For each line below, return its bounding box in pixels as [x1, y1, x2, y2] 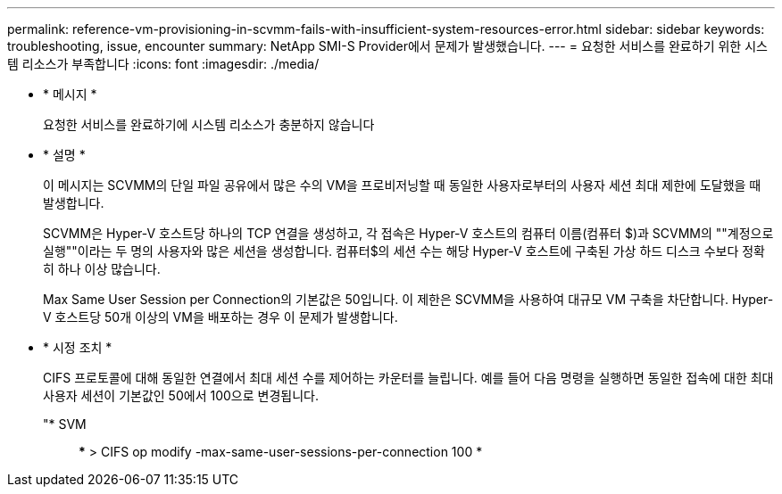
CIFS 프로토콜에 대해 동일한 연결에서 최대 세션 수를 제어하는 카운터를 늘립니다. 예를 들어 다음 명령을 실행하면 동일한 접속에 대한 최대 [43, 370, 774, 385]
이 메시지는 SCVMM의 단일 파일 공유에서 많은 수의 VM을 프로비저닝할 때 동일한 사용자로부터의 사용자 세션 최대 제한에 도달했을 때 [43, 177, 761, 193]
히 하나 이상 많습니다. [43, 261, 161, 276]
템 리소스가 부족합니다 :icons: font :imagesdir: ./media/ [7, 56, 320, 71]
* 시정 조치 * [43, 340, 112, 355]
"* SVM [43, 416, 87, 432]
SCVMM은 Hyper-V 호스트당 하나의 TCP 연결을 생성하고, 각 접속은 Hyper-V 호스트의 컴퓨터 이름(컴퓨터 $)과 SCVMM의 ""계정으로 [43, 226, 774, 241]
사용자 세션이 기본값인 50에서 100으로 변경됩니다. [43, 388, 319, 403]
